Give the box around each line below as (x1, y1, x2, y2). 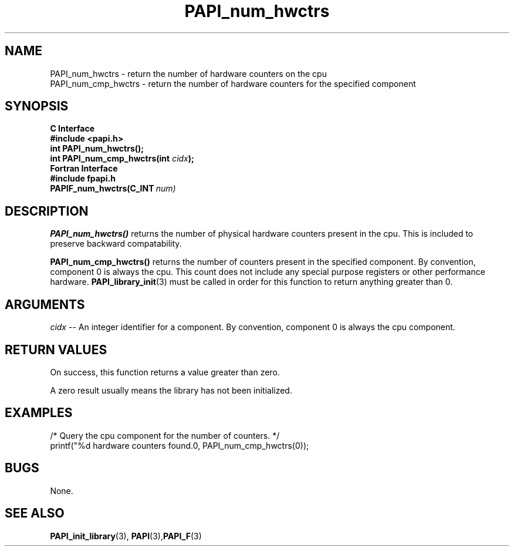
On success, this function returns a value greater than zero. (50, 367, 280, 377)
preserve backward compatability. (50, 238, 182, 249)
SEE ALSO (5, 506, 65, 521)
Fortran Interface (50, 163, 118, 174)
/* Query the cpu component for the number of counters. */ (50, 430, 280, 441)
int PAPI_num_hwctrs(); (50, 143, 144, 154)
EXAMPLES (5, 405, 73, 421)
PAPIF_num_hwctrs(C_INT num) (50, 183, 176, 194)
